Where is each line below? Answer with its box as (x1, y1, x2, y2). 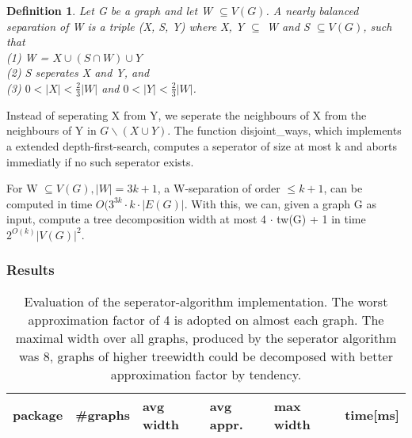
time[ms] (345, 406, 399, 425)
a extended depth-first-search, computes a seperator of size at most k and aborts (6, 137, 398, 154)
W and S (266, 17, 310, 34)
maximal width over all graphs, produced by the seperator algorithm (15, 328, 397, 347)
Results (6, 260, 55, 280)
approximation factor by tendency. (110, 364, 302, 383)
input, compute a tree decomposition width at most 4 (6, 211, 267, 227)
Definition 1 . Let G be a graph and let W (6, 2, 213, 18)
